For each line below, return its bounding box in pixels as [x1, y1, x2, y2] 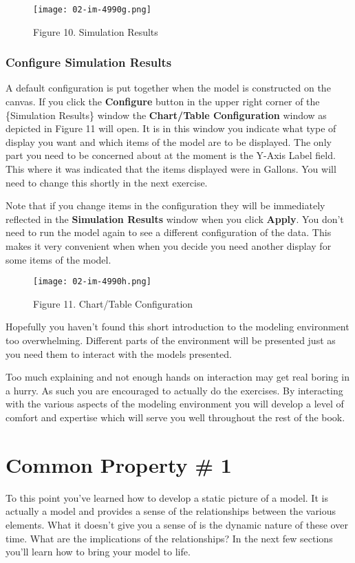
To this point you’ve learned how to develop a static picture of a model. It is [6, 490, 328, 504]
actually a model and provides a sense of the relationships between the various [6, 504, 336, 518]
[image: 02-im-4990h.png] [33, 277, 151, 287]
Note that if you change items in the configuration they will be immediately [6, 198, 325, 213]
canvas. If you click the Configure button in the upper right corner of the [6, 94, 320, 109]
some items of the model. [6, 252, 111, 266]
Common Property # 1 [6, 450, 232, 478]
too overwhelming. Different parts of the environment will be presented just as [6, 333, 336, 348]
